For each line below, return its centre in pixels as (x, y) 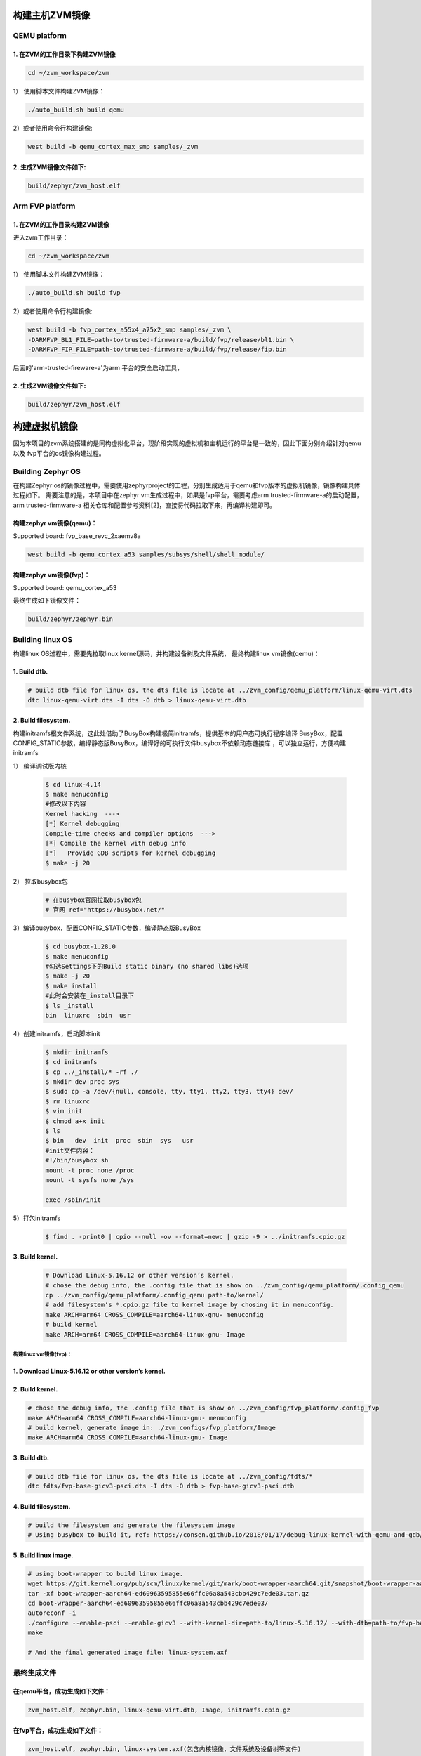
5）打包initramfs (37, 1218)
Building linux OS (43, 639)
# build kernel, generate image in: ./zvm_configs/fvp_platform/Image (152, 1427)
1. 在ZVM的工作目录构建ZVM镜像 (61, 224)
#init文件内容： (70, 1151)
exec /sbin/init (73, 1200)
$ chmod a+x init (75, 1121)
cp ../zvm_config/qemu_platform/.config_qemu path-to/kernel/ (154, 1295)
